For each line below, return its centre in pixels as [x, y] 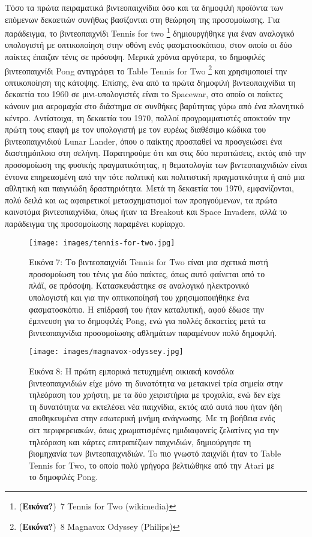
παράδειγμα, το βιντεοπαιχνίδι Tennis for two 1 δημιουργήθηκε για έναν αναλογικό [150, 32]
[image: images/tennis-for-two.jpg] [102, 243]
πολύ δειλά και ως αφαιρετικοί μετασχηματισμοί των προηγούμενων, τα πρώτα [141, 199]
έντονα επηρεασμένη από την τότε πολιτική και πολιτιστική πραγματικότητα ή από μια [155, 176]
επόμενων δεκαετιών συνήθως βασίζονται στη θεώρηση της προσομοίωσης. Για [142, 19]
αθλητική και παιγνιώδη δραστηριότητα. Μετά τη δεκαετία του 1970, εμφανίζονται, [149, 188]
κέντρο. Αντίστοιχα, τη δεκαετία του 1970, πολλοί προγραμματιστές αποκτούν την [148, 117]
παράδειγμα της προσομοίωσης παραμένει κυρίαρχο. [95, 223]
